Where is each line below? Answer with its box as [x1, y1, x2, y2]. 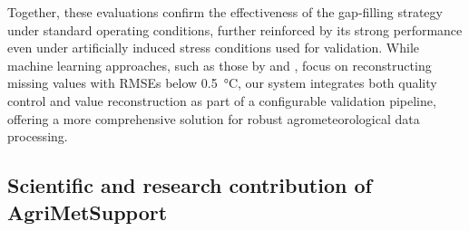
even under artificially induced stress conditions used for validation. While [7, 38, 420, 57]
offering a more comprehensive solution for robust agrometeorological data [7, 109, 420, 128]
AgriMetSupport [7, 197, 168, 226]
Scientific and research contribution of [7, 171, 372, 199]
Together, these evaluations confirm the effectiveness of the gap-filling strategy [7, 3, 443, 21]
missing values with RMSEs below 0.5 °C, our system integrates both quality [7, 73, 437, 92]
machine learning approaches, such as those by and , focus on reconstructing [7, 55, 432, 74]
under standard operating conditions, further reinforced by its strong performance [7, 20, 463, 39]
